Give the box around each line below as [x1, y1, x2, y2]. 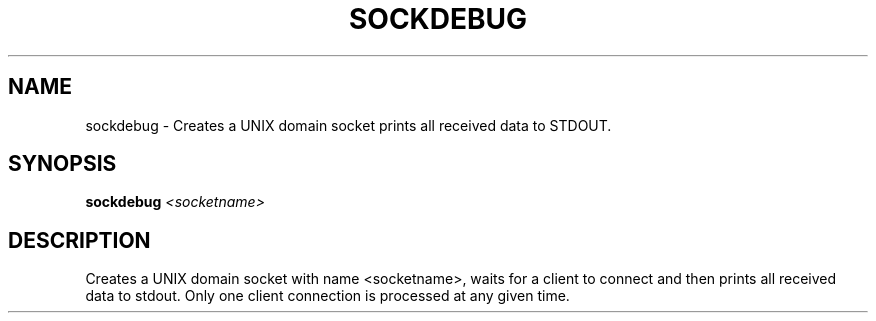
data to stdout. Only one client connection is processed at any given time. [85, 287, 570, 305]
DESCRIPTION [8, 227, 151, 253]
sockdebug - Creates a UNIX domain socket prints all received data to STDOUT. [85, 116, 612, 134]
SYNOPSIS [8, 151, 117, 177]
